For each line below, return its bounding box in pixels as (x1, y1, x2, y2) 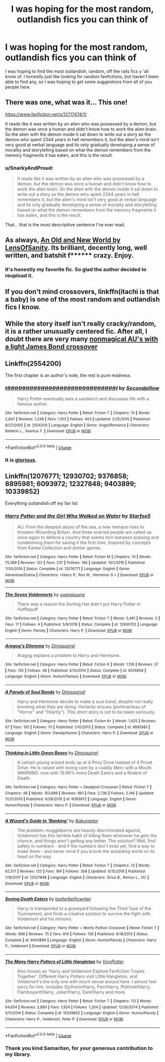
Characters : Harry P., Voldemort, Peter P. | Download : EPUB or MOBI (5, 1017, 124, 1022)
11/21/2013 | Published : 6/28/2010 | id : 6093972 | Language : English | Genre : (5, 797, 137, 802)
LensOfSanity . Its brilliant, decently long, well (5, 243, 147, 252)
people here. (5, 84, 31, 90)
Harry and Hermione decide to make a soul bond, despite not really (17, 698, 153, 704)
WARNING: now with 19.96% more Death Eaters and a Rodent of (17, 770, 147, 776)
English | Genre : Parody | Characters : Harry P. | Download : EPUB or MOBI (5, 628, 133, 633)
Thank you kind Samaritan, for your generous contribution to (5, 1045, 153, 1052)
